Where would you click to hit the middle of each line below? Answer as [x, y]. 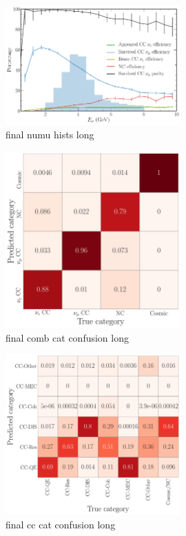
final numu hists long [50, 135]
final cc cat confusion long [61, 524]
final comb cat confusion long [67, 337]
